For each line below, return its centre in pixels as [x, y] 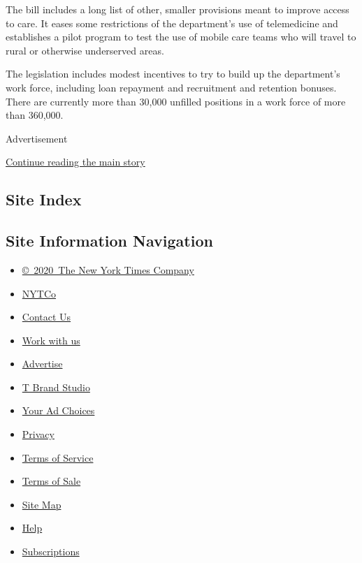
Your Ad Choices [58, 410]
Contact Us [46, 317]
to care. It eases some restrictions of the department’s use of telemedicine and [172, 23]
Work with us [51, 340]
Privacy [38, 434]
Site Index [44, 199]
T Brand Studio [56, 387]
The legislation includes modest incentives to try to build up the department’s [173, 74]
